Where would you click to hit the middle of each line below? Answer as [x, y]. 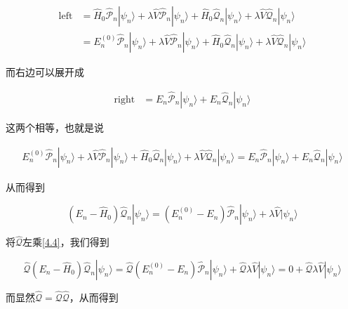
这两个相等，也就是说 [55, 127]
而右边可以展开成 [45, 72]
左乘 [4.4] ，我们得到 [66, 242]
